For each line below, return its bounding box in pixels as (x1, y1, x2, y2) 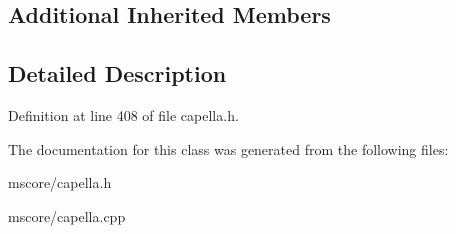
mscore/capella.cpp (8, 205, 126, 226)
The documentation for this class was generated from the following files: (8, 138, 449, 159)
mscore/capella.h (8, 172, 112, 193)
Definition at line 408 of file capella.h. (8, 104, 239, 125)
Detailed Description (8, 58, 227, 89)
